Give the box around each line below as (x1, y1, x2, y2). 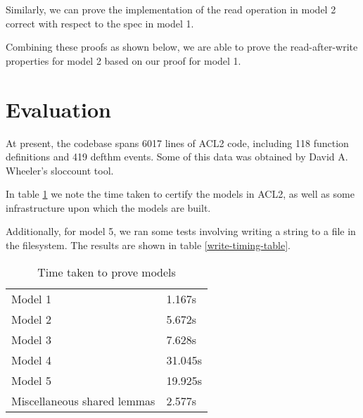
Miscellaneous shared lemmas (11, 392, 155, 409)
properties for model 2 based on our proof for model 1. (6, 53, 241, 68)
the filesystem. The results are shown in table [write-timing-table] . (6, 238, 291, 253)
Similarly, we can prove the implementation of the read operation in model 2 (6, 2, 336, 16)
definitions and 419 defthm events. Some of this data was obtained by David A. (6, 149, 348, 164)
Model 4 (11, 351, 51, 368)
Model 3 (11, 331, 51, 348)
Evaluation (6, 94, 111, 123)
